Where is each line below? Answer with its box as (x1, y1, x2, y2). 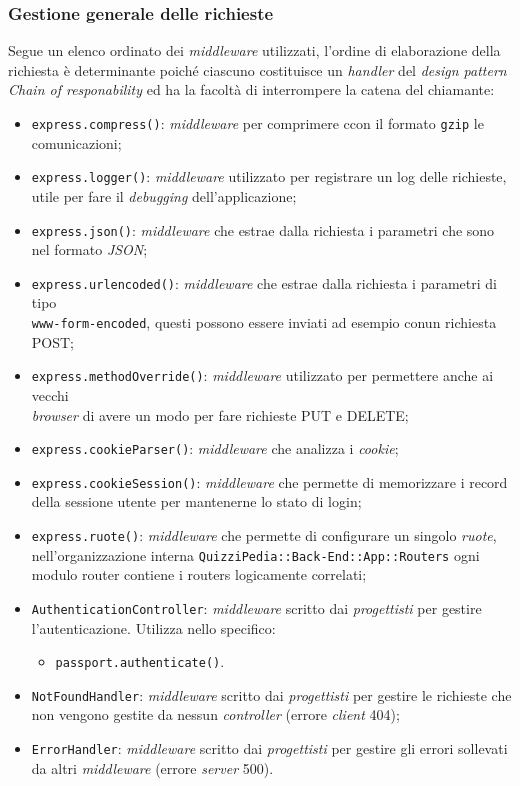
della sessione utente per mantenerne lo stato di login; (31, 491, 362, 512)
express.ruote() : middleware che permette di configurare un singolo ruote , (31, 525, 497, 545)
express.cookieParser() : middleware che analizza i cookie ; (31, 438, 399, 459)
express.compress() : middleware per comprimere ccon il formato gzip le (31, 113, 484, 133)
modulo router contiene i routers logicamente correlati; (31, 564, 367, 585)
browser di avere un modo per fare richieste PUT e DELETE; (31, 404, 409, 425)
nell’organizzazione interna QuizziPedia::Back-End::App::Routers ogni (31, 544, 480, 565)
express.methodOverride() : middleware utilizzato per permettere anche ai (31, 365, 494, 386)
